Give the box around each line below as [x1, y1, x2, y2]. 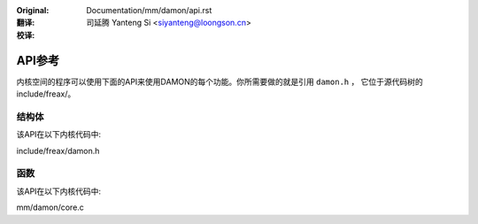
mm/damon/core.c [16, 202, 84, 212]
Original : [16, 5, 50, 15]
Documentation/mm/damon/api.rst [86, 5, 212, 15]
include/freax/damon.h [16, 145, 100, 156]
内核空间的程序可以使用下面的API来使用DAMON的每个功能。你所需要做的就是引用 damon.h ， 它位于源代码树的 [16, 76, 424, 87]
